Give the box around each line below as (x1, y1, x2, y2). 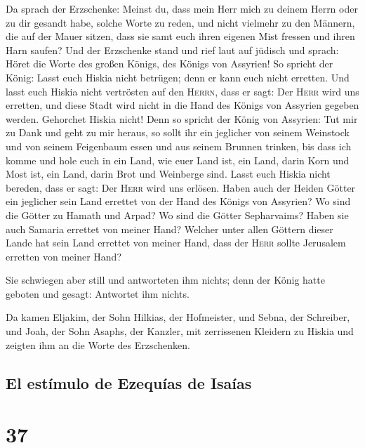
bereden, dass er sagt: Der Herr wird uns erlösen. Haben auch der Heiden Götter (6, 180, 356, 195)
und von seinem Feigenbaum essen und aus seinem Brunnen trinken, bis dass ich (6, 138, 352, 153)
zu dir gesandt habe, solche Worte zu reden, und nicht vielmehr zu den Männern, (6, 15, 355, 29)
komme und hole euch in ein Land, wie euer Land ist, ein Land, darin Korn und (6, 152, 350, 167)
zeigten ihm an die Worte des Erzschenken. (6, 337, 190, 352)
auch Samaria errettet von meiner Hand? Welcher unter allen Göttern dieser (6, 221, 333, 236)
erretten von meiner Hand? (6, 249, 122, 263)
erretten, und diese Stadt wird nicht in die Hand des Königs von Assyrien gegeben (6, 98, 359, 112)
